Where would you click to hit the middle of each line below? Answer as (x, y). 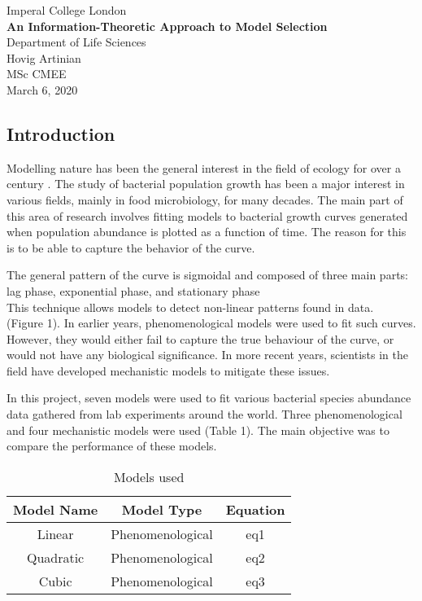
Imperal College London (67, 10)
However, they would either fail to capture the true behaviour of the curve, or (200, 338)
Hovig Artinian (44, 57)
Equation (255, 509)
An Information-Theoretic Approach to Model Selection (167, 26)
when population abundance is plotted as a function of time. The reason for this (207, 232)
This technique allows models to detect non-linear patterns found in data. (190, 307)
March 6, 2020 (42, 89)
